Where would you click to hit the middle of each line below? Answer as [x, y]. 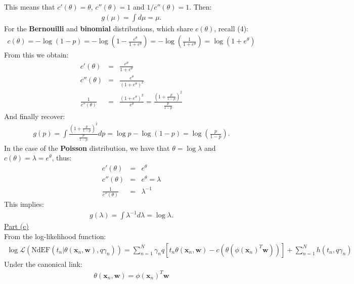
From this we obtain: [36, 55]
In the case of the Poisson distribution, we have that [87, 148]
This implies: [24, 204]
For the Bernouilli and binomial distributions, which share [99, 28]
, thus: [62, 158]
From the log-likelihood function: [55, 236]
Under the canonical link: [43, 264]
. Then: [201, 7]
